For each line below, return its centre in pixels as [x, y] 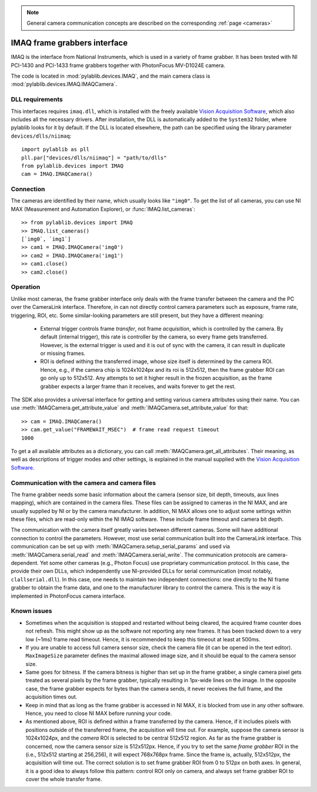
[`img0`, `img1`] [46, 239]
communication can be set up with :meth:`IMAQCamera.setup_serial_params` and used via [120, 547]
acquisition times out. [51, 697]
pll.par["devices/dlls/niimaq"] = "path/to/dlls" [94, 158]
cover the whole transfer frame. [64, 779]
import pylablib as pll [55, 149]
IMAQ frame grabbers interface [69, 43]
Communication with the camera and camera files [83, 482]
